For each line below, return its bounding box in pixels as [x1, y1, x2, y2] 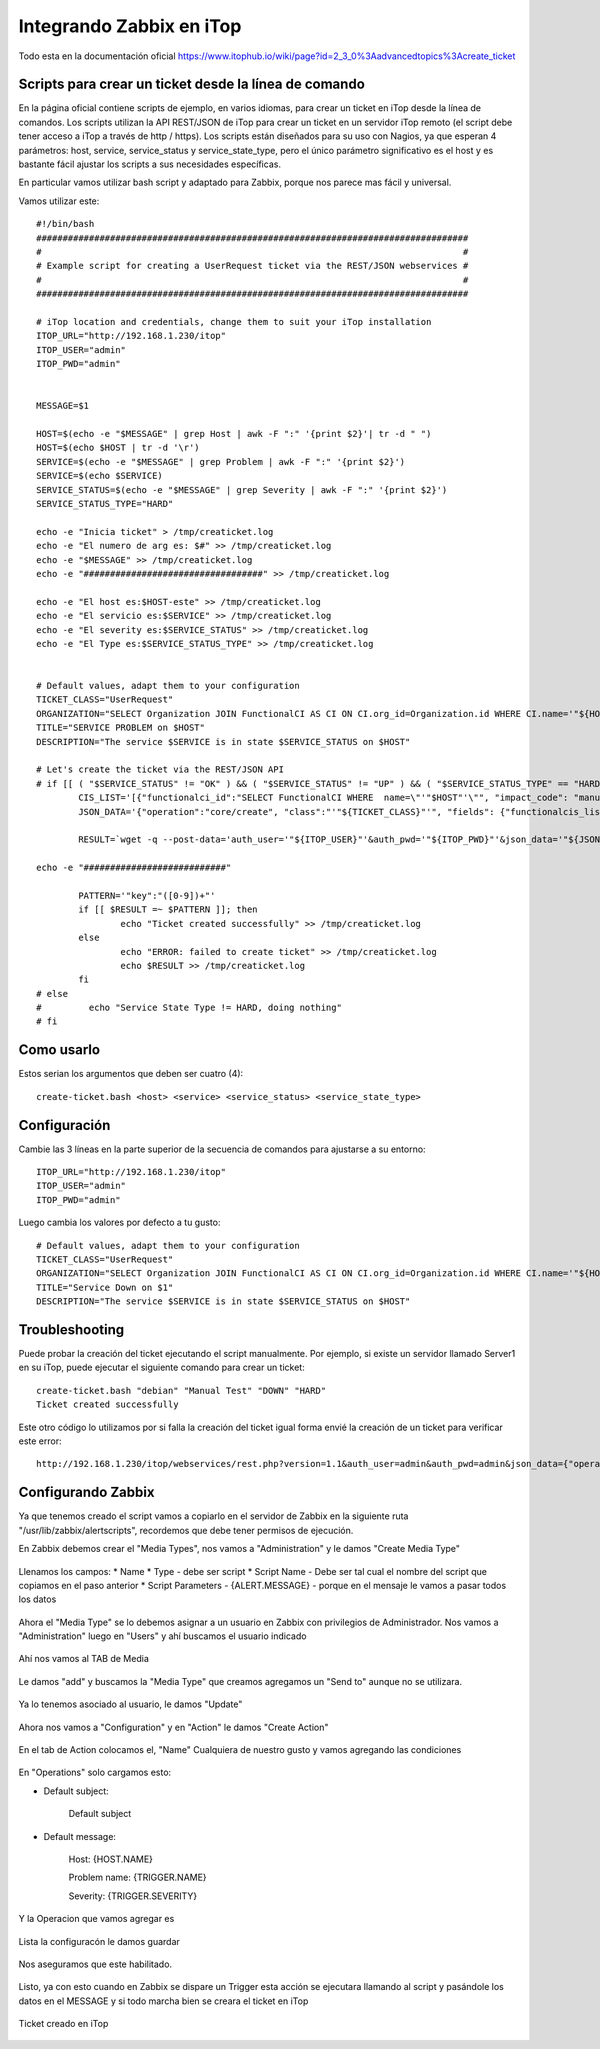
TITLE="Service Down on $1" [36, 1281, 174, 1293]
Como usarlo [18, 1041, 100, 1059]
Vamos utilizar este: [18, 195, 100, 207]
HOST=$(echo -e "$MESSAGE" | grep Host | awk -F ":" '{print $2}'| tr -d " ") [36, 428, 432, 440]
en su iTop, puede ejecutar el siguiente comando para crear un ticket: [18, 1361, 305, 1374]
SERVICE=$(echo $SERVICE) [36, 470, 164, 482]
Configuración [18, 1116, 111, 1134]
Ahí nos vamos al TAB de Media [18, 1653, 150, 1665]
